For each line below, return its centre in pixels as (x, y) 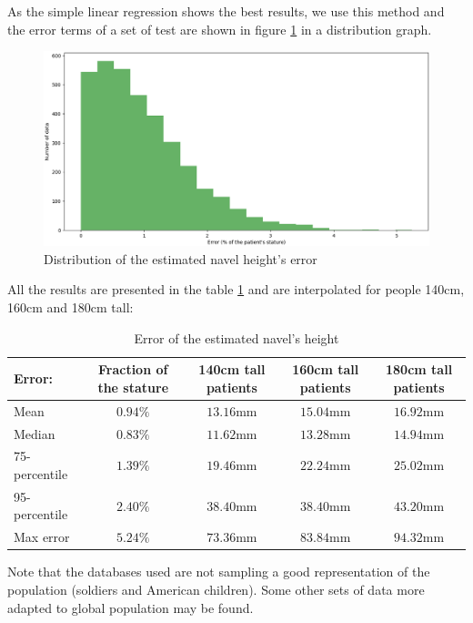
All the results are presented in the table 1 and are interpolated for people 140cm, (236, 289)
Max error (42, 537)
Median (35, 433)
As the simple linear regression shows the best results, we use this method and (226, 11)
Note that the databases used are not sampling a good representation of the (219, 572)
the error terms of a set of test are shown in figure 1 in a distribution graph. (220, 29)
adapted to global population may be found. (131, 607)
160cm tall (326, 369)
